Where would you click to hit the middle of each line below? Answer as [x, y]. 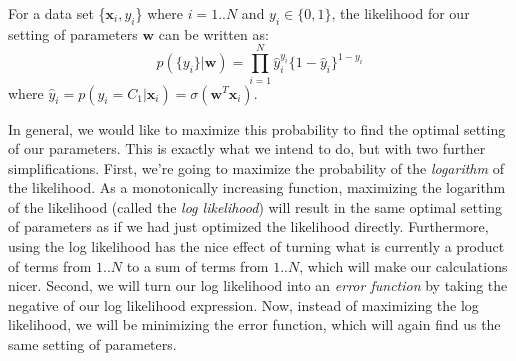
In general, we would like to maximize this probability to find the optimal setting [257, 128]
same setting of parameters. [92, 344]
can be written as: [213, 33]
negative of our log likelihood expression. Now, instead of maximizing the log [243, 304]
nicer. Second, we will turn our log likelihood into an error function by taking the [258, 285]
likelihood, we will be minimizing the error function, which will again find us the [254, 324]
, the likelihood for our [400, 13]
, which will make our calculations [403, 265]
